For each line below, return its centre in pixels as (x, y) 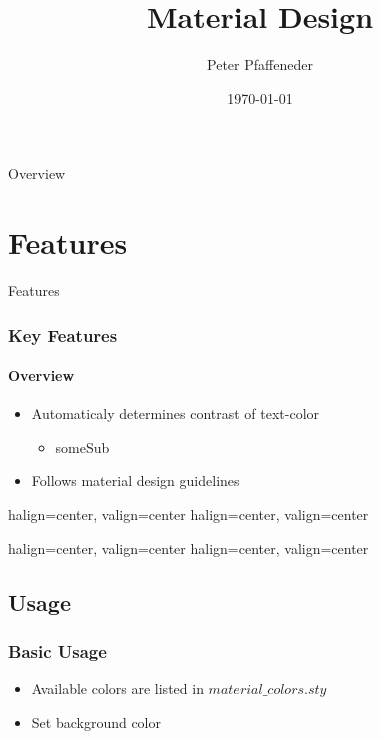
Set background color (96, 721)
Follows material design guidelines (135, 480)
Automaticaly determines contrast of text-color (175, 413)
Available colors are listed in (117, 688)
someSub (82, 446)
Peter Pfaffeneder (260, 64)
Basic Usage (57, 650)
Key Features (63, 334)
